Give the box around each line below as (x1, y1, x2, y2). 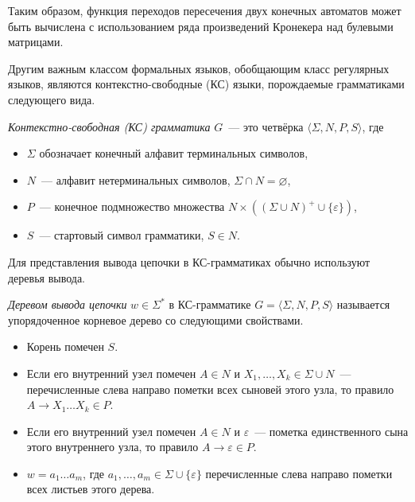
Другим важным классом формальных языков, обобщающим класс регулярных (8, 60, 390, 76)
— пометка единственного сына (254, 422, 409, 439)
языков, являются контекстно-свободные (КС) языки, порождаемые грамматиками (8, 76, 405, 92)
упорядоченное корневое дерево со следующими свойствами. (8, 311, 304, 328)
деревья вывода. (8, 269, 86, 286)
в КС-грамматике (169, 296, 251, 313)
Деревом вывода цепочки (8, 296, 127, 313)
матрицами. (8, 33, 64, 50)
